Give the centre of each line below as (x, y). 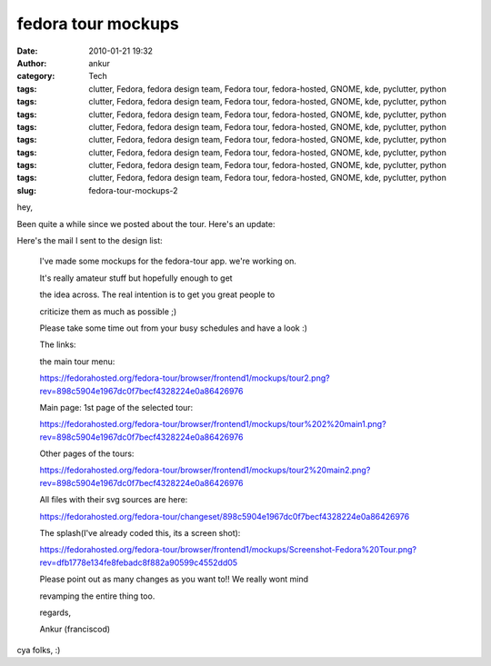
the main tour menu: (77, 361)
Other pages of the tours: (87, 453)
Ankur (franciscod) (75, 629)
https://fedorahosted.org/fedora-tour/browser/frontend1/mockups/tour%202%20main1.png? (213, 424)
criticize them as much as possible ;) (108, 311)
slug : (26, 190)
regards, (55, 612)
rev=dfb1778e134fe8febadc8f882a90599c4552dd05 (139, 562)
